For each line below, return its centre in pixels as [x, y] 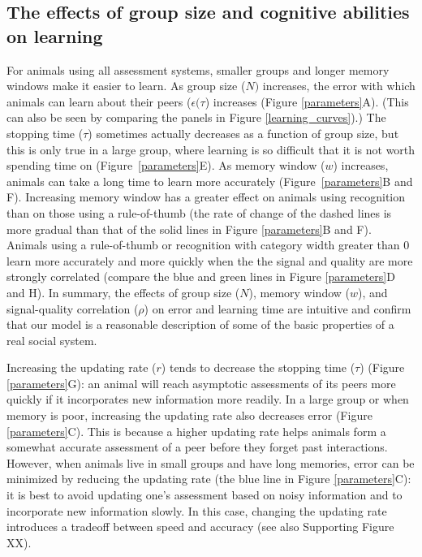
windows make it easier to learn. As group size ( [126, 86]
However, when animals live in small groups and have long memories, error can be [211, 462]
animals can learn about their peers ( [99, 101]
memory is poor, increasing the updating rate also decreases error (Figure [189, 415]
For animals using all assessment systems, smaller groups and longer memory [198, 69]
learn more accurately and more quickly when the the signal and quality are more [210, 260]
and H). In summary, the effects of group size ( [123, 292]
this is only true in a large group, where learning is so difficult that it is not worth [211, 149]
